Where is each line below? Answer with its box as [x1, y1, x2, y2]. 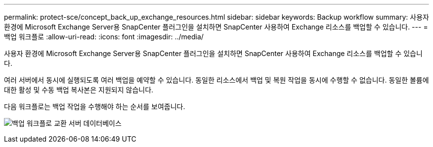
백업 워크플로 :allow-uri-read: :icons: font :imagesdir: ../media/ [4, 32, 204, 41]
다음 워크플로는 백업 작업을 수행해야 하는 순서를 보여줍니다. [4, 102, 185, 111]
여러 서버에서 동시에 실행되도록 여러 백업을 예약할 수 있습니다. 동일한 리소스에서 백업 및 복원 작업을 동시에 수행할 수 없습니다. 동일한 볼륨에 [4, 76, 429, 84]
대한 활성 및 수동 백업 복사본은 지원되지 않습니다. [4, 86, 154, 94]
